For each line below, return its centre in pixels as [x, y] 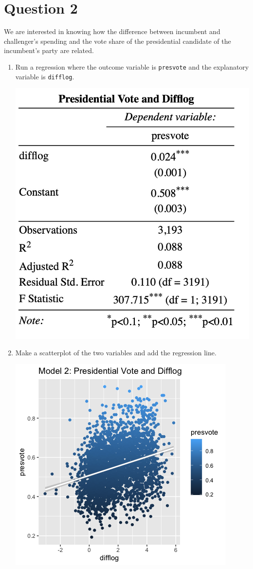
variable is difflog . [45, 76]
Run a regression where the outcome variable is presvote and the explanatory [132, 66]
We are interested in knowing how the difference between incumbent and [112, 31]
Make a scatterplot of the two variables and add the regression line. [116, 352]
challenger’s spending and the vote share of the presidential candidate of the [117, 41]
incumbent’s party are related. [49, 50]
